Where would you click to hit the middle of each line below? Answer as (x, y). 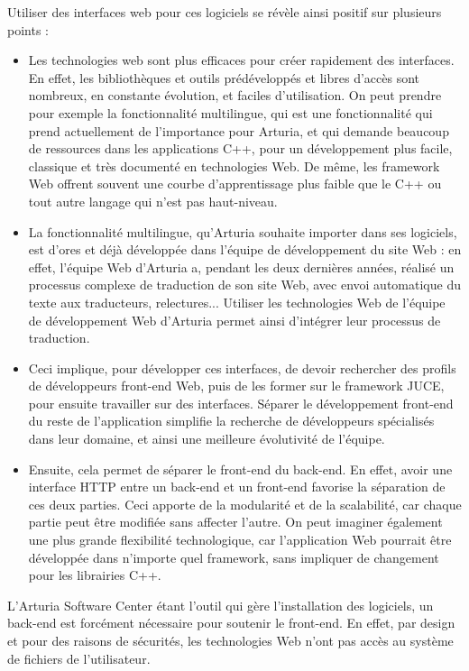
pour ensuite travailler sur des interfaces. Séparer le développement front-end (241, 403)
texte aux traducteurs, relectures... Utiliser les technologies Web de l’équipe (237, 302)
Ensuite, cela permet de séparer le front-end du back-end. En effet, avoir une (240, 469)
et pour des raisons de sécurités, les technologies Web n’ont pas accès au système (230, 640)
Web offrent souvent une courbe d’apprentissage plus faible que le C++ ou (235, 184)
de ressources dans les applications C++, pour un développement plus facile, (240, 148)
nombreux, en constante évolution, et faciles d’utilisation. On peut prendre (235, 95)
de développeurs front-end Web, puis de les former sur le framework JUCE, (236, 386)
